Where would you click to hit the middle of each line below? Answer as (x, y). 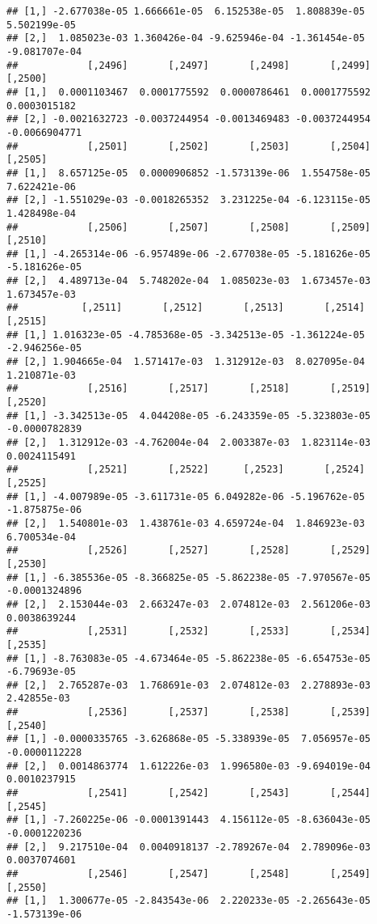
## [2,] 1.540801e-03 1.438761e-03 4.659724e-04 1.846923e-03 (186, 523)
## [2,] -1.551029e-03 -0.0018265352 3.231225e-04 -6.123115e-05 (189, 200)
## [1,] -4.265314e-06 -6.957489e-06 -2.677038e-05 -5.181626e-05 (189, 254)
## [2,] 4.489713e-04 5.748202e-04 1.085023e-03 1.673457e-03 (189, 281)
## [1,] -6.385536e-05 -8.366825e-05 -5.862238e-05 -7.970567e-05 (189, 577)
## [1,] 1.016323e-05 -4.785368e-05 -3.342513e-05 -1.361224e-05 (186, 335)
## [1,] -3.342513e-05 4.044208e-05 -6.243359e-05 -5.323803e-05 (189, 415)
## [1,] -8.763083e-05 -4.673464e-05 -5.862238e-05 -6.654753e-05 (189, 658)
